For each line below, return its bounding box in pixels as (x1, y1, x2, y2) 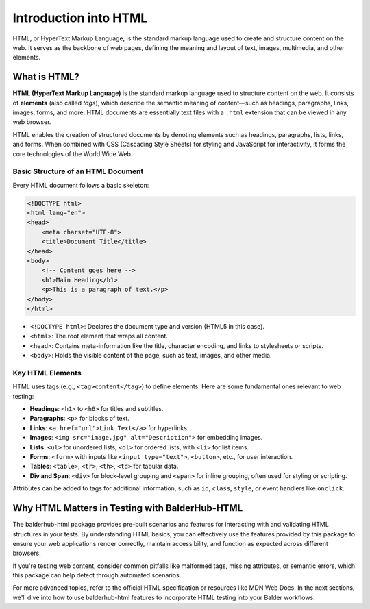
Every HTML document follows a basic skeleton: (12, 181, 149, 189)
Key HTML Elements (12, 368, 82, 377)
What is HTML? (12, 71, 80, 83)
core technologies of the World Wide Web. (12, 149, 133, 158)
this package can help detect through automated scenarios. (12, 571, 182, 580)
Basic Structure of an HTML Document (12, 166, 144, 176)
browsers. (12, 549, 41, 558)
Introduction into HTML (12, 10, 148, 25)
